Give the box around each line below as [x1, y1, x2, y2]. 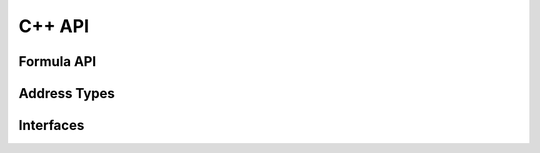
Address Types [18, 85, 115, 102]
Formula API [18, 53, 97, 70]
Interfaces [18, 117, 85, 134]
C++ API [18, 15, 90, 37]
